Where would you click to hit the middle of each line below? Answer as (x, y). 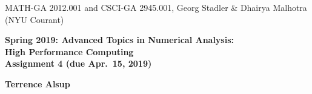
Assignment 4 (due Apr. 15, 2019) (78, 63)
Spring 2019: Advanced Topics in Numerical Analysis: (120, 40)
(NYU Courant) (35, 19)
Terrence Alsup (38, 83)
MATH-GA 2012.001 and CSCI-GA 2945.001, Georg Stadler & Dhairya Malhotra (156, 7)
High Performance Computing (69, 51)
